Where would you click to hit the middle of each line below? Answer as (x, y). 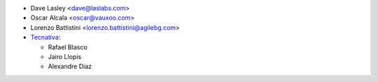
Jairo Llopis (65, 56)
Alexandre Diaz (70, 67)
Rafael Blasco (68, 47)
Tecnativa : (45, 38)
